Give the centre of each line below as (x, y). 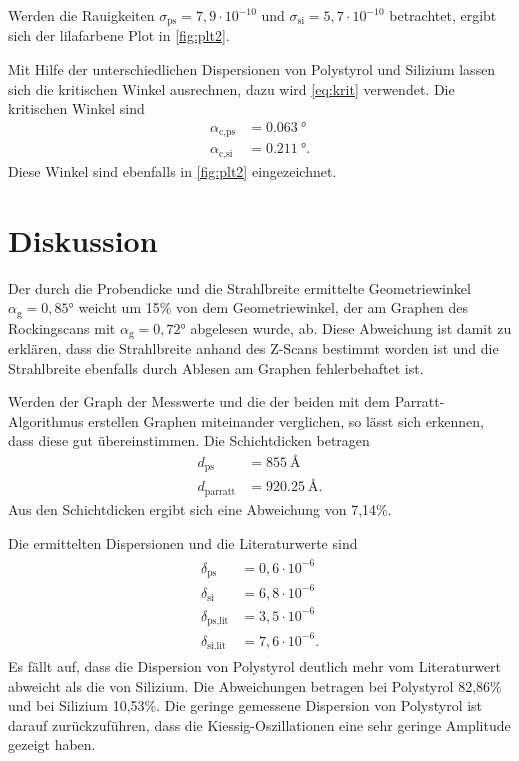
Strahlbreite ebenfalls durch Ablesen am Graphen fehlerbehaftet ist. (216, 367)
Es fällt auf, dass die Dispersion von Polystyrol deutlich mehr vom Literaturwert (255, 666)
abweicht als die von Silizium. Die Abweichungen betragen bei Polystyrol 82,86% (255, 685)
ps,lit (218, 621)
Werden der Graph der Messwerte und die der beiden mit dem (199, 401)
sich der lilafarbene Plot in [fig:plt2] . (119, 35)
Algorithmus (46, 420)
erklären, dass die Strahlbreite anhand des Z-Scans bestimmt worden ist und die (253, 348)
